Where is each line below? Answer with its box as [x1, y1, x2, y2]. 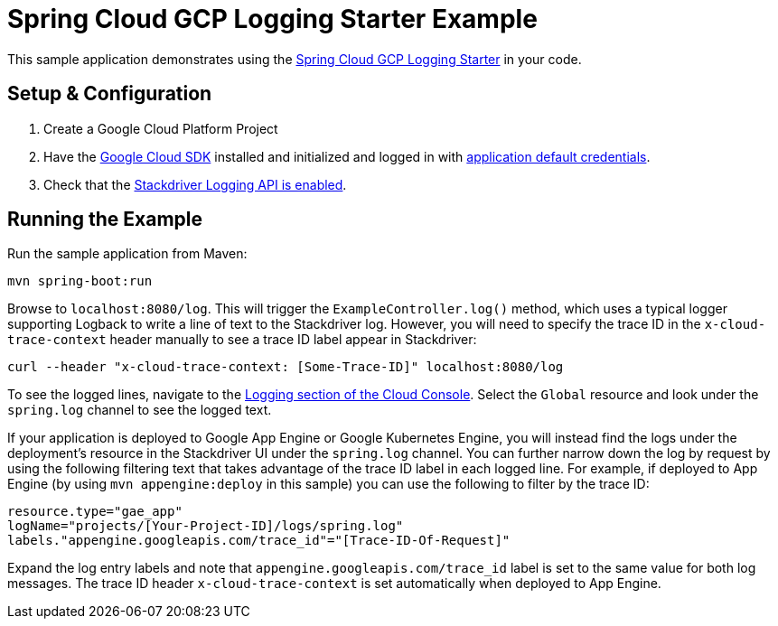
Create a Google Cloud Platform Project [43, 120, 278, 136]
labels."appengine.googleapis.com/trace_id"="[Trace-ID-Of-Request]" [7, 533, 511, 548]
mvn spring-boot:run [7, 274, 153, 289]
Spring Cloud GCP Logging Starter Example [7, 4, 538, 34]
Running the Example [7, 208, 203, 231]
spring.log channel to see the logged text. [7, 402, 272, 418]
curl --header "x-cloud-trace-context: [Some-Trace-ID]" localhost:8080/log [7, 360, 564, 375]
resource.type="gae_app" [7, 504, 183, 519]
